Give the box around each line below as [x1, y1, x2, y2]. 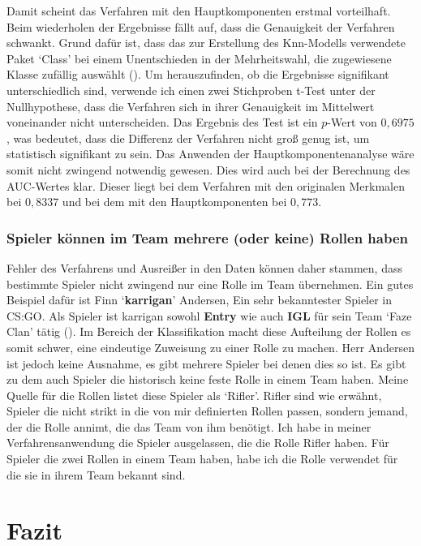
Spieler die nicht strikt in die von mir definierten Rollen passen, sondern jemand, [6, 402, 408, 419]
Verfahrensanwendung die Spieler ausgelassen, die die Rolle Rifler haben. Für [6, 434, 389, 451]
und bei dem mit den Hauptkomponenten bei [62, 193, 287, 210]
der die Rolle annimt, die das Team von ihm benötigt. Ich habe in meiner [6, 418, 372, 435]
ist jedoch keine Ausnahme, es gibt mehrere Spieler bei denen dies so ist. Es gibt [6, 355, 406, 372]
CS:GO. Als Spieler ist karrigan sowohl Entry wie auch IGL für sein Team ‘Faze [6, 307, 412, 324]
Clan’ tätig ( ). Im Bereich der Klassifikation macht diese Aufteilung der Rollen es [6, 323, 411, 340]
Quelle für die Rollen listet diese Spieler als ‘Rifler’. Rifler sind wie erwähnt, [6, 386, 382, 403]
